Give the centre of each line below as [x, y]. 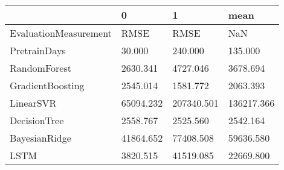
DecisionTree [37, 120]
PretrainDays [38, 50]
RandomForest [40, 68]
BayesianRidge [40, 138]
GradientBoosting [47, 85]
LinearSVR [33, 103]
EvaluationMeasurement [61, 33]
